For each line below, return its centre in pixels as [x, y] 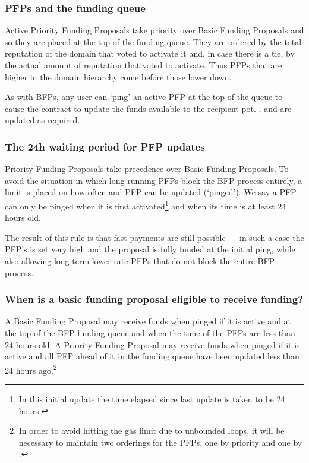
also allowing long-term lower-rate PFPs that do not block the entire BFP [140, 261]
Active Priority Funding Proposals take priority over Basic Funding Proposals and [154, 30]
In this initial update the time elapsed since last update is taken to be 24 [152, 399]
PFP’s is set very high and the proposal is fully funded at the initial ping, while [150, 249]
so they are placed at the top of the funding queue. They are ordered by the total [153, 41]
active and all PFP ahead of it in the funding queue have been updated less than [152, 356]
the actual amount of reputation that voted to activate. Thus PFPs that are [144, 65]
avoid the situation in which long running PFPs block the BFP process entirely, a [154, 180]
